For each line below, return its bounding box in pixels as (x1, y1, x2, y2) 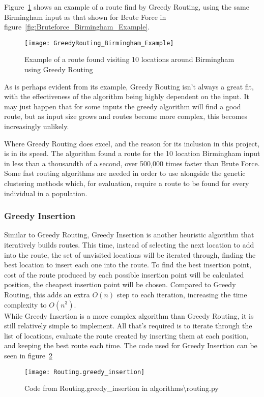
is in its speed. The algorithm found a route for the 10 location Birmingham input (4, 148, 260, 159)
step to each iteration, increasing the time (116, 289, 247, 299)
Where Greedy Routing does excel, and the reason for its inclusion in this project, (4, 138, 260, 148)
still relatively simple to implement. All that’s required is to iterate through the (4, 320, 252, 331)
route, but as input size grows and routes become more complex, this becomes (4, 111, 248, 121)
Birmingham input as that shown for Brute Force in (4, 11, 166, 22)
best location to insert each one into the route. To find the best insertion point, (4, 259, 251, 270)
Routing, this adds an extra (4, 289, 90, 299)
